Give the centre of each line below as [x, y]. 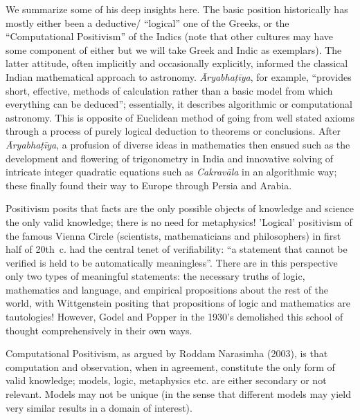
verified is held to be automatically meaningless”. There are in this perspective [172, 262]
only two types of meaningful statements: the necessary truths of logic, [155, 276]
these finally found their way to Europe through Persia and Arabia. [149, 185]
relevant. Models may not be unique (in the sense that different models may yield [178, 394]
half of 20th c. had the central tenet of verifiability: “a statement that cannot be [177, 249]
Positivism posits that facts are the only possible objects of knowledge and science [180, 208]
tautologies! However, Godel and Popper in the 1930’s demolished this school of [174, 317]
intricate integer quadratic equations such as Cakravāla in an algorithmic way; [171, 172]
